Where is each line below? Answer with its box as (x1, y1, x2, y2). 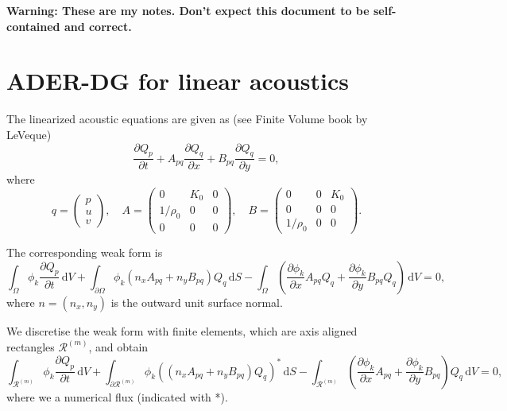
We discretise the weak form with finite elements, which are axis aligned (6, 322, 358, 339)
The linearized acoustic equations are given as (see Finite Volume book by (6, 111, 368, 127)
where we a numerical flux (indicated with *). (6, 388, 228, 405)
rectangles (6, 338, 55, 355)
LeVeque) (6, 126, 52, 142)
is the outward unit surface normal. (110, 293, 283, 310)
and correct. (64, 17, 132, 34)
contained (6, 17, 60, 34)
